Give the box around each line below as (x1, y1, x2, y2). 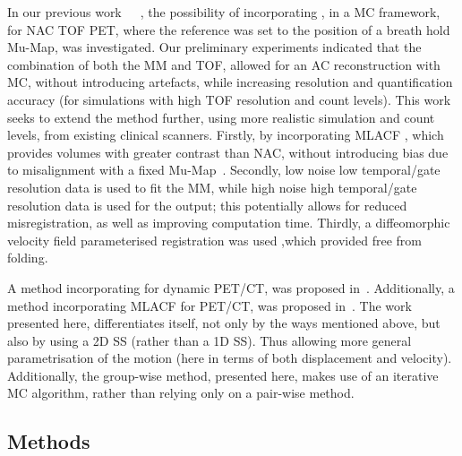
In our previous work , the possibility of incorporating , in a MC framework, (7, 3, 441, 21)
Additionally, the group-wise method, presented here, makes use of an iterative (7, 366, 439, 384)
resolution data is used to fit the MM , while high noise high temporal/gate (7, 177, 417, 196)
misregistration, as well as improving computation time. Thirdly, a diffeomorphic (7, 213, 450, 232)
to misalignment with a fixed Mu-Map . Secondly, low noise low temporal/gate (7, 160, 441, 179)
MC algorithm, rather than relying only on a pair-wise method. (7, 383, 355, 402)
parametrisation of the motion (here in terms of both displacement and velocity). (7, 348, 452, 367)
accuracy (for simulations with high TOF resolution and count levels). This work (7, 90, 451, 108)
